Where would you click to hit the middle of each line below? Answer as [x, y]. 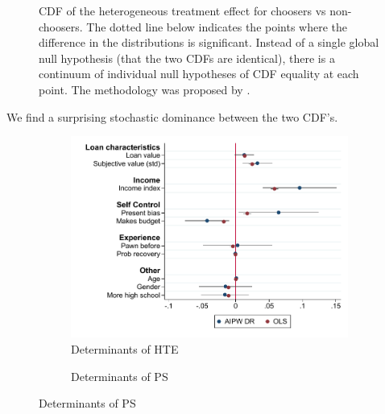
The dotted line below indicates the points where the [217, 26]
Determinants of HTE [125, 348]
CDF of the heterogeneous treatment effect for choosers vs [182, 10]
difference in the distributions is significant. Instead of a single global [209, 42]
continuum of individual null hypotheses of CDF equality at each [199, 74]
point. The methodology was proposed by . [145, 89]
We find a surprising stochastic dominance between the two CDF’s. [172, 116]
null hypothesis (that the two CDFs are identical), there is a [187, 58]
